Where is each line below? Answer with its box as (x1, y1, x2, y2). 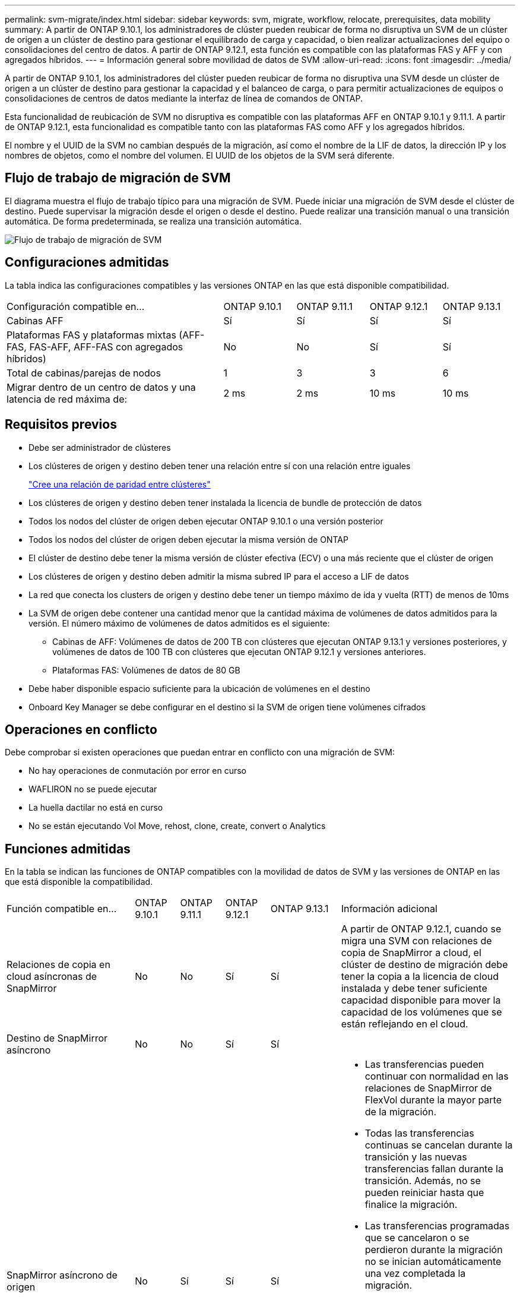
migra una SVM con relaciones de (341, 935, 492, 947)
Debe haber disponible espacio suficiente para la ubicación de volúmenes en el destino (28, 683, 370, 694)
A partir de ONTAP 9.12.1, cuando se (341, 923, 502, 935)
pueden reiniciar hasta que (364, 1187, 484, 1199)
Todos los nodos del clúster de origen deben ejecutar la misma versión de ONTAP (28, 534, 348, 545)
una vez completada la (364, 1267, 466, 1280)
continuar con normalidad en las (364, 1070, 509, 1083)
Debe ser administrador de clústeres (28, 442, 171, 453)
